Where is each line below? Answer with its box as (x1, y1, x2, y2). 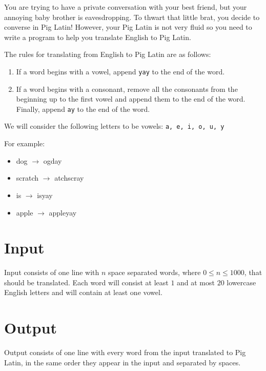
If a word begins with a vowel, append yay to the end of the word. (16, 66, 225, 76)
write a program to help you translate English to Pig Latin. (4, 31, 191, 42)
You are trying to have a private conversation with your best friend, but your (4, 2, 247, 12)
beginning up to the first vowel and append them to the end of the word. (16, 93, 245, 104)
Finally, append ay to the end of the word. (16, 103, 150, 114)
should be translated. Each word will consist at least (4, 277, 169, 287)
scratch (16, 172, 39, 183)
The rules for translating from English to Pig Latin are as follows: (4, 49, 211, 60)
